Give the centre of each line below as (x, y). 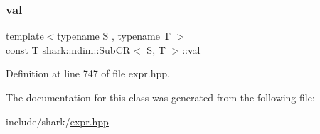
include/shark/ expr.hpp (57, 121)
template (25, 36)
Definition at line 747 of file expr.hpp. (88, 73)
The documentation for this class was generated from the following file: (160, 97)
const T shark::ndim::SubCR (68, 49)
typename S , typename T (114, 36)
